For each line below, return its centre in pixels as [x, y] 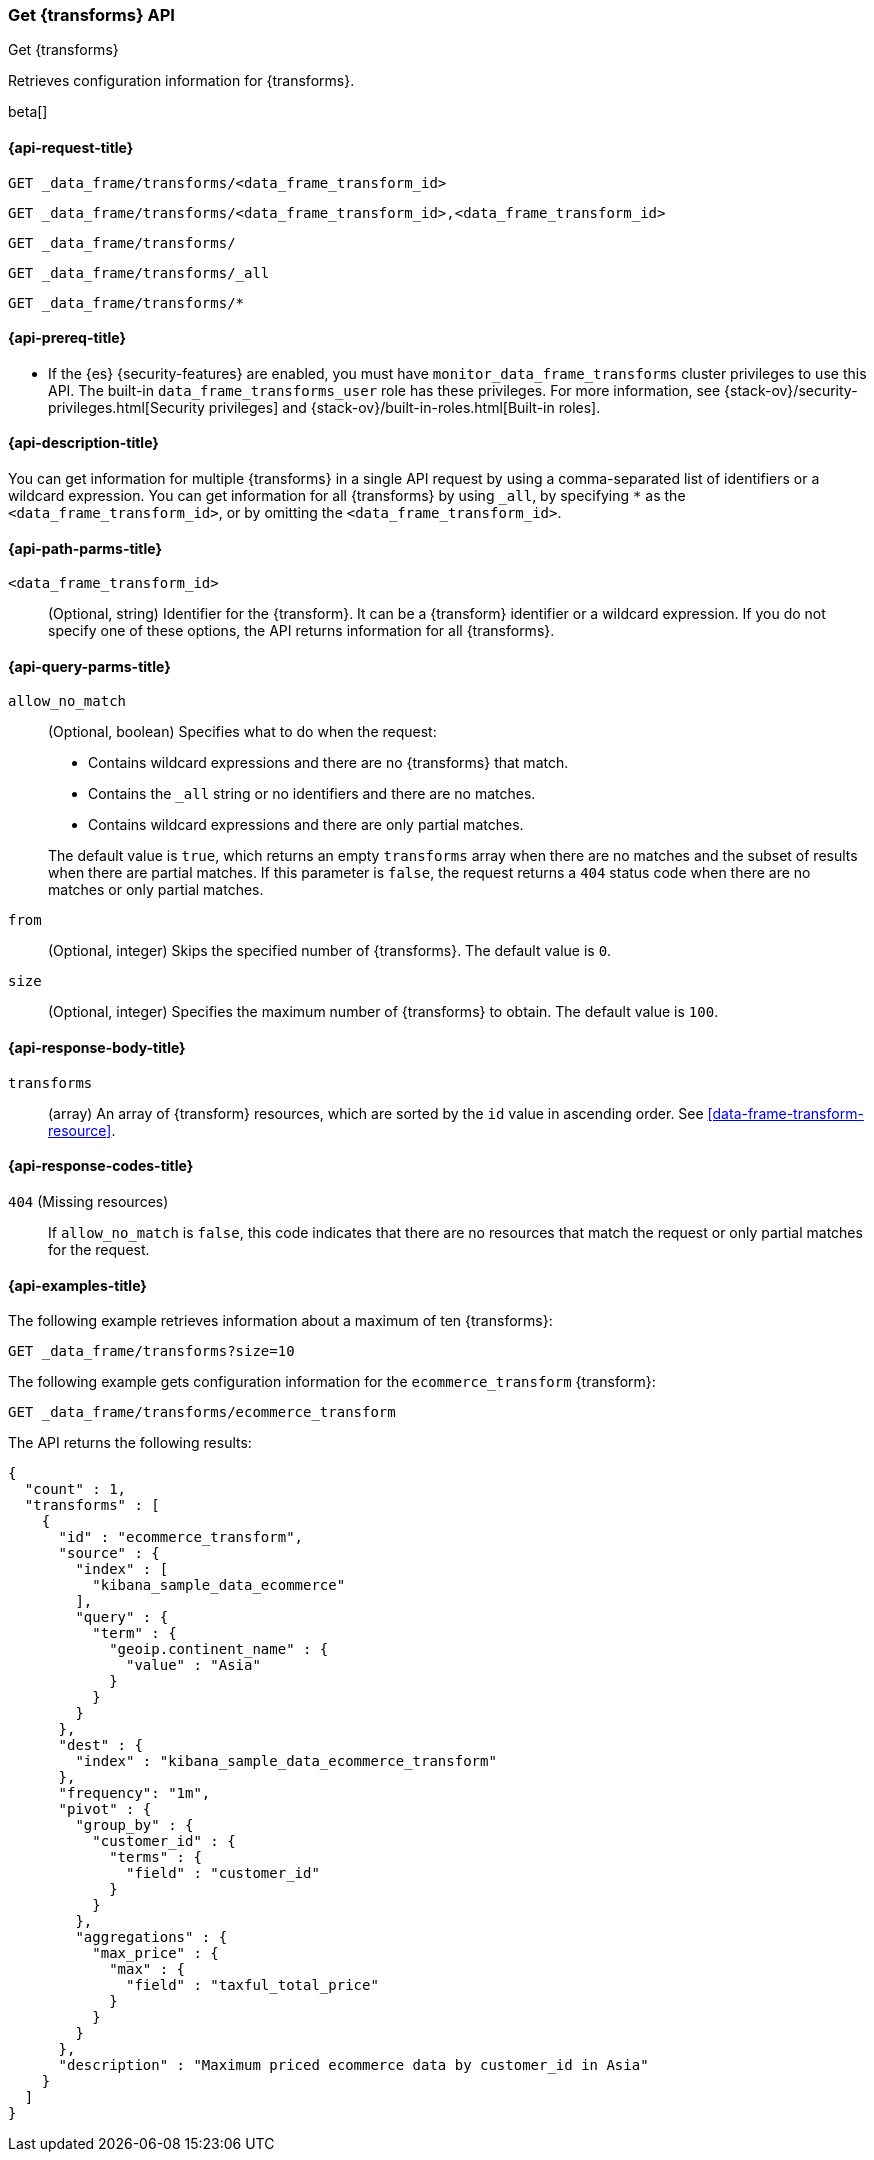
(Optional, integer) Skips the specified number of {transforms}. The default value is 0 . [330, 951]
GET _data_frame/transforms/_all [139, 272]
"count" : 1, [75, 1489]
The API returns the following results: [130, 1443]
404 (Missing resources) [88, 1201]
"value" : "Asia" [193, 1665]
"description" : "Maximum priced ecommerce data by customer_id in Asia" [353, 2065]
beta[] [28, 112]
